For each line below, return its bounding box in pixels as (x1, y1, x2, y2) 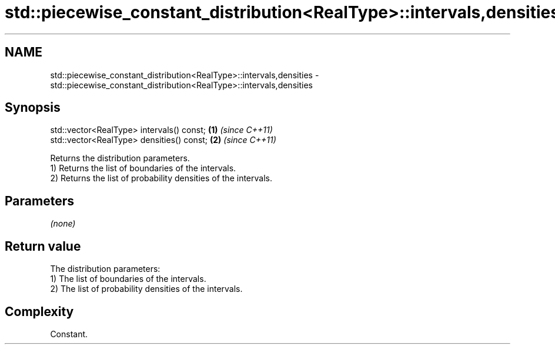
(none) (50, 218, 76, 229)
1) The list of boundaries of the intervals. (50, 274, 206, 284)
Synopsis (5, 100, 61, 115)
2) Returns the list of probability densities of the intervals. (50, 173, 272, 184)
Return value (5, 238, 81, 254)
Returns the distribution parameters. (50, 153, 190, 164)
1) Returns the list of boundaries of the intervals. (50, 163, 236, 174)
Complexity (5, 304, 74, 319)
